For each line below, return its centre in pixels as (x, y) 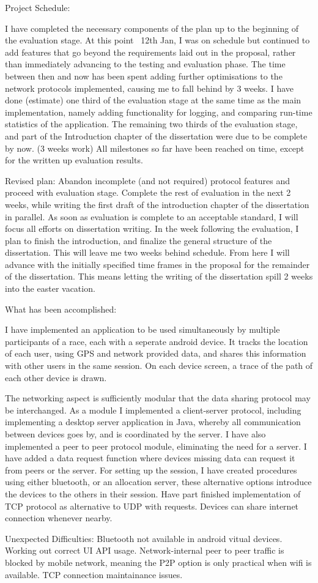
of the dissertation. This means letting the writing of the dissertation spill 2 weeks (159, 276)
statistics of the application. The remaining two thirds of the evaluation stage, (151, 124)
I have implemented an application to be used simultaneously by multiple (142, 329)
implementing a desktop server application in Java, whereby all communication (153, 422)
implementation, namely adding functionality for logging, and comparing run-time (159, 112)
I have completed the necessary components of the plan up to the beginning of (152, 28)
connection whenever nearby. (59, 518)
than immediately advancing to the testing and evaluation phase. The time (145, 64)
